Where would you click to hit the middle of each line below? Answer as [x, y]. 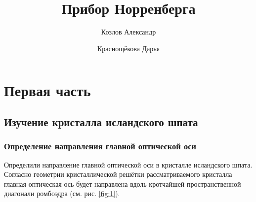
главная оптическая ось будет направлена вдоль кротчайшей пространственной [123, 184]
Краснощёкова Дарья [128, 48]
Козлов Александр [128, 32]
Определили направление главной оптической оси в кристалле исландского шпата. [128, 164]
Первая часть [47, 90]
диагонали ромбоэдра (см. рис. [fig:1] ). [62, 193]
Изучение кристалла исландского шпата [101, 121]
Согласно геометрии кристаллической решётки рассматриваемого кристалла [118, 174]
